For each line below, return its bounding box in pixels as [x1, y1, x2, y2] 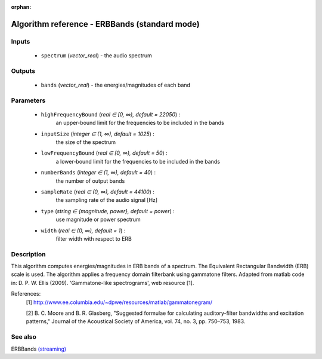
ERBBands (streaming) [11, 345, 67, 352]
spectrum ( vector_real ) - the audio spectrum [41, 51, 152, 59]
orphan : [11, 4, 32, 10]
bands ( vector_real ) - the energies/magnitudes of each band [41, 81, 191, 88]
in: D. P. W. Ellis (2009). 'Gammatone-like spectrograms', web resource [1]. [11, 279, 194, 286]
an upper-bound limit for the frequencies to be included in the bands [55, 119, 225, 127]
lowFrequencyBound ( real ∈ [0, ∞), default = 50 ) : [41, 149, 168, 157]
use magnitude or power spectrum [55, 216, 141, 223]
